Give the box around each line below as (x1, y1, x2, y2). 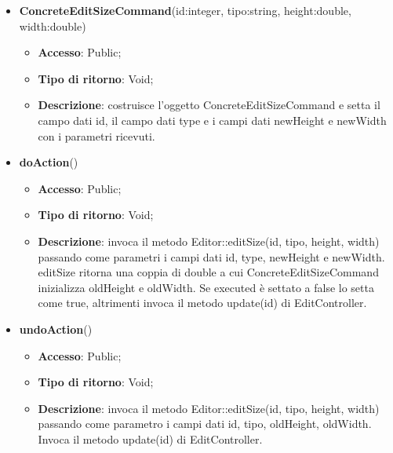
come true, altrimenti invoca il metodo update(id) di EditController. (38, 294, 367, 311)
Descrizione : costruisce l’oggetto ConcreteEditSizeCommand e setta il (38, 97, 380, 113)
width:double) (19, 17, 86, 34)
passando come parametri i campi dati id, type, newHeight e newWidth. (38, 248, 385, 265)
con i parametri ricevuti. (38, 127, 155, 144)
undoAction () (19, 320, 93, 337)
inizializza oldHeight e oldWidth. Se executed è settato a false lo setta (38, 279, 374, 295)
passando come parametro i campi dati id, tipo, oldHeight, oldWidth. (38, 415, 372, 432)
